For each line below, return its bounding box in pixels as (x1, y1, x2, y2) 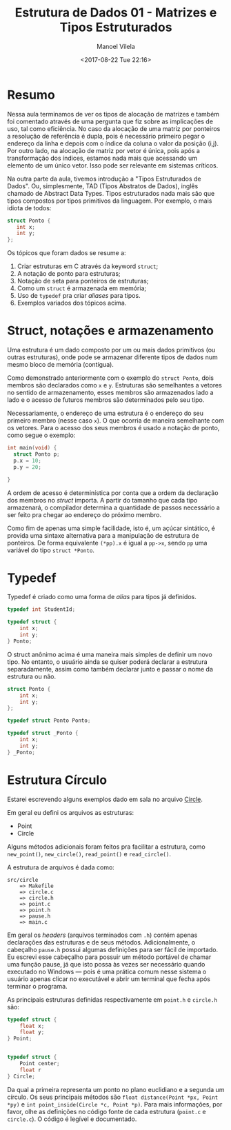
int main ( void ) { (7, 445, 57, 452)
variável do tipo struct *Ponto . (7, 546, 95, 554)
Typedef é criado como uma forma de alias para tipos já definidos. (7, 593, 197, 601)
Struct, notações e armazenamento (7, 323, 214, 339)
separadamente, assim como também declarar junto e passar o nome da (7, 665, 214, 673)
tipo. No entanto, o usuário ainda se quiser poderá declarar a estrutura (7, 657, 208, 666)
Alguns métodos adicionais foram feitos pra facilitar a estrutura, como (7, 843, 205, 851)
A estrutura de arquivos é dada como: (7, 863, 115, 871)
